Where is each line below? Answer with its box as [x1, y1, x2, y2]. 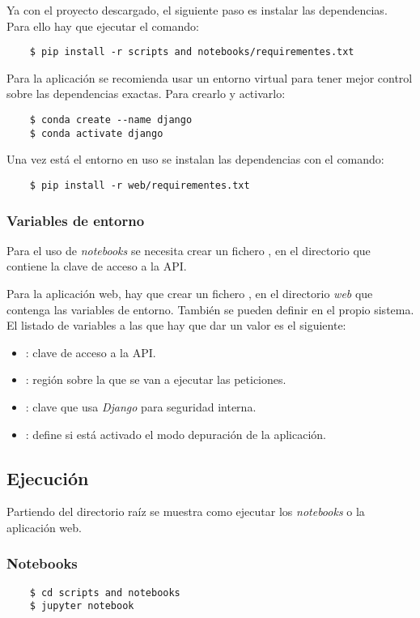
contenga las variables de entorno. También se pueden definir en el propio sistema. [6, 300, 414, 318]
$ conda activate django [29, 127, 163, 139]
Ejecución [6, 465, 89, 490]
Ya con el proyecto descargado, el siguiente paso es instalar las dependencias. [6, 2, 388, 18]
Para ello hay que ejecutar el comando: [6, 17, 199, 34]
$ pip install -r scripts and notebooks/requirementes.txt [29, 46, 354, 58]
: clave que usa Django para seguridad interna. [25, 398, 257, 415]
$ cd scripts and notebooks [29, 586, 180, 599]
